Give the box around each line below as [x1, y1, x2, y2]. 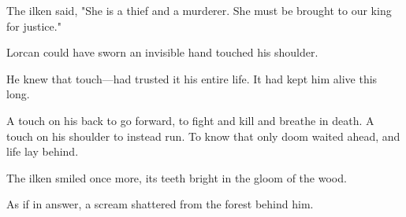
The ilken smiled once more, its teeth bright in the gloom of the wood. [6, 169, 347, 186]
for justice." [6, 17, 61, 34]
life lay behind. [6, 143, 79, 160]
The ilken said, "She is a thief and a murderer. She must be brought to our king [6, 2, 392, 18]
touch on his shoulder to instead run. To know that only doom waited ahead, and [6, 127, 400, 144]
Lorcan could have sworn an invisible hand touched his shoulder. [6, 44, 318, 61]
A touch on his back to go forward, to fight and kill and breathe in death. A [6, 112, 374, 128]
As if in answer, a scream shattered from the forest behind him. [6, 196, 314, 212]
